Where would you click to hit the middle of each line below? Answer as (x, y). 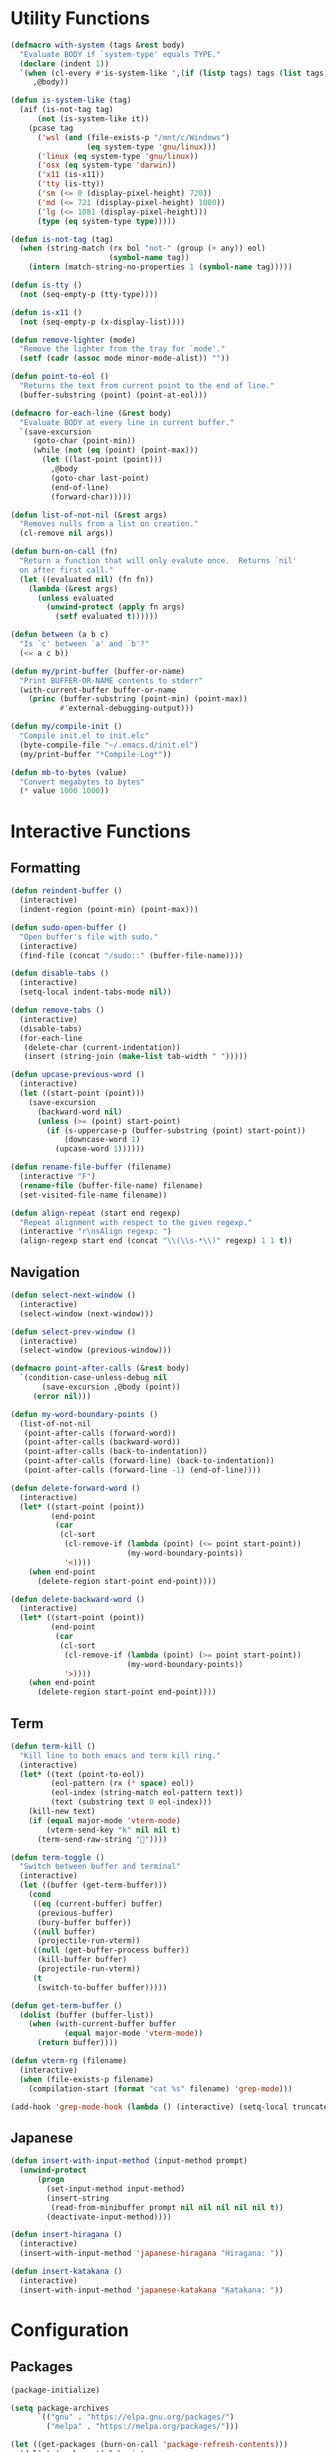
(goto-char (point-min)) (84, 441)
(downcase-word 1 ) (102, 1140)
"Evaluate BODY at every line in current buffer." (127, 422)
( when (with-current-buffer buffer (102, 2024)
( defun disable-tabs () (60, 973)
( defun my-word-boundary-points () (84, 1414)
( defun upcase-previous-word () (77, 1075)
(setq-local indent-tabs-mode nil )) (95, 992)
